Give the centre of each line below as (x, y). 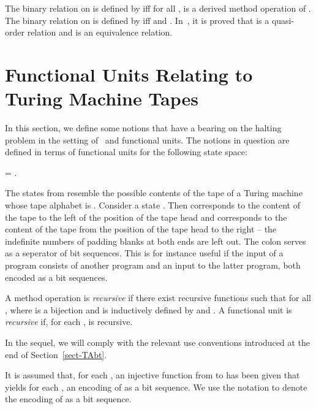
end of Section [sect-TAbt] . (56, 354)
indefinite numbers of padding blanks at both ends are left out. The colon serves (156, 241)
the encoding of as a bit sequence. (68, 399)
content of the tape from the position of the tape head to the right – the (141, 229)
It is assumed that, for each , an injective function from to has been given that (152, 375)
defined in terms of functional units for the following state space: (126, 152)
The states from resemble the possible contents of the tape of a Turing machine (154, 193)
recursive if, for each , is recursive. (69, 322)
